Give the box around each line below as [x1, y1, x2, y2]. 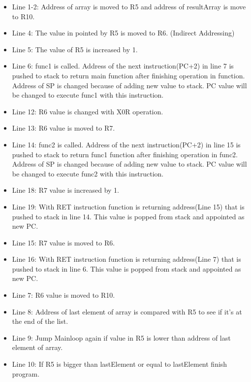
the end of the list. [12, 316, 68, 326]
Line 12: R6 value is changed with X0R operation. [12, 106, 163, 116]
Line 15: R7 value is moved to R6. [12, 237, 115, 247]
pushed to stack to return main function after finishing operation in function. [12, 70, 245, 80]
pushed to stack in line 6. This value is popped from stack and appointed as [12, 263, 241, 274]
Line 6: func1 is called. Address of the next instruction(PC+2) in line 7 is [12, 61, 234, 71]
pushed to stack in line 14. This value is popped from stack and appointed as [12, 211, 245, 221]
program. [12, 368, 40, 379]
